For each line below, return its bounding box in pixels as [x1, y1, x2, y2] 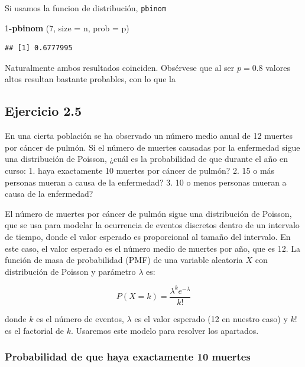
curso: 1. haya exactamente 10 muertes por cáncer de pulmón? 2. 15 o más [5, 164, 275, 177]
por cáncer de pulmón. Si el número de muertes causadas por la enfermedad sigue [5, 141, 300, 153]
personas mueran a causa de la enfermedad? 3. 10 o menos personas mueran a [5, 176, 287, 188]
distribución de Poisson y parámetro [5, 265, 136, 277]
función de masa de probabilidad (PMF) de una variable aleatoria [5, 254, 243, 266]
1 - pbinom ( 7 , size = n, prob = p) [5, 21, 129, 34]
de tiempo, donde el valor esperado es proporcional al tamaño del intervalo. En [5, 230, 291, 242]
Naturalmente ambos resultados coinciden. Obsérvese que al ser [5, 61, 235, 73]
